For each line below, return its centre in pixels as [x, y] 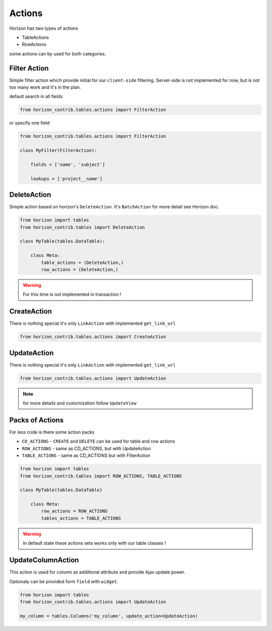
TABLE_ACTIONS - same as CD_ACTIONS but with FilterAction [86, 455]
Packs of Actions [37, 420]
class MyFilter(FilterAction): [59, 151]
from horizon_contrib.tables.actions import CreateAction [93, 337]
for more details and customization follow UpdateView [80, 403]
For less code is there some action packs [52, 432]
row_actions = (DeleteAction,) [80, 269]
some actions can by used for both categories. [58, 53]
